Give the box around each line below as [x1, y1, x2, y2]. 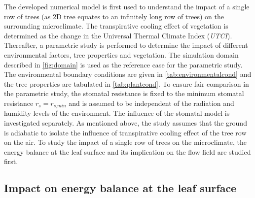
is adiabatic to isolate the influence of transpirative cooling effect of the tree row [4, 127, 247, 137]
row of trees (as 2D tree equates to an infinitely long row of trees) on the [4, 11, 224, 21]
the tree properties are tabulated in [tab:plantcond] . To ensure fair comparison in [4, 78, 249, 89]
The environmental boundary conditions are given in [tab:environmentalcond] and [4, 69, 252, 79]
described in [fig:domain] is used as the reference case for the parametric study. [4, 59, 243, 69]
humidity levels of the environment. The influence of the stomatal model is [4, 108, 230, 118]
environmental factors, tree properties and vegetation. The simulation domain [4, 49, 239, 60]
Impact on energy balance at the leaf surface [4, 180, 237, 196]
